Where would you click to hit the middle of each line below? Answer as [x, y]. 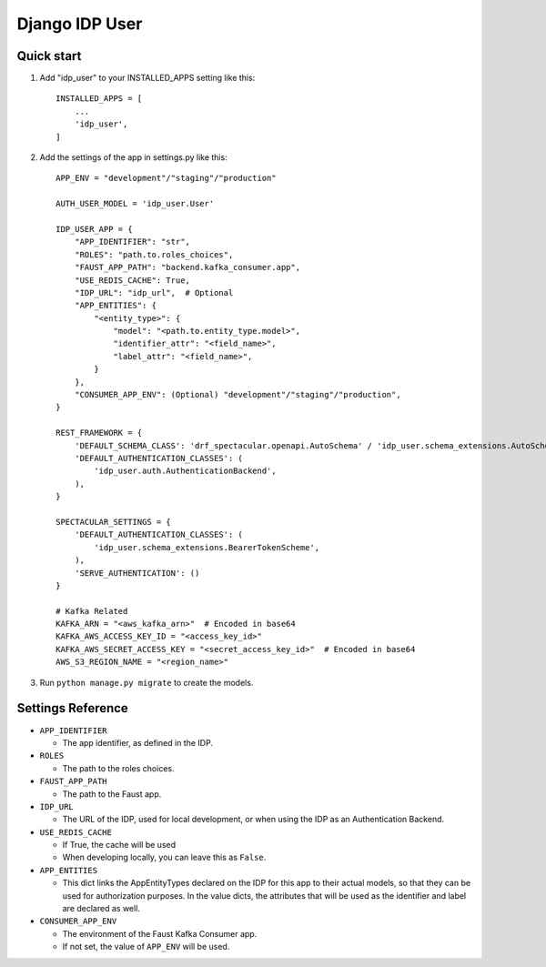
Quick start [49, 56]
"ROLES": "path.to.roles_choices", [154, 254]
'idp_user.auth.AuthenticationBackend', [185, 471]
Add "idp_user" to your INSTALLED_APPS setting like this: [147, 78]
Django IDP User [80, 24]
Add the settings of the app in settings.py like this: [133, 157]
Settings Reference [73, 708]
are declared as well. [101, 909]
